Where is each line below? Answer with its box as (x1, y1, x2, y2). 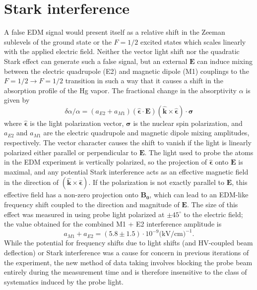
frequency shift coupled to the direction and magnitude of (4, 199, 180, 210)
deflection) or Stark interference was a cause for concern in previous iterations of (4, 247, 249, 257)
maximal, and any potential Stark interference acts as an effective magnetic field (4, 166, 249, 176)
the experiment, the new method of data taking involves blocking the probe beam (4, 257, 253, 267)
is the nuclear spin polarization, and (133, 117, 243, 128)
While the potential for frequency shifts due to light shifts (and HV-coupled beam (4, 237, 253, 248)
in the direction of (4, 177, 59, 187)
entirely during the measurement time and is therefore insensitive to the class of (4, 267, 247, 277)
